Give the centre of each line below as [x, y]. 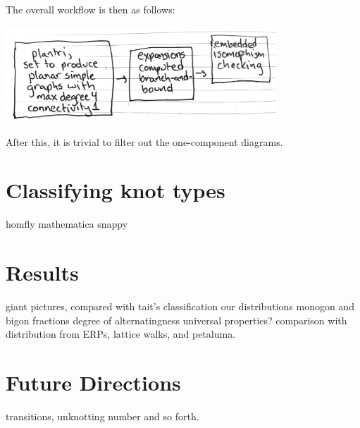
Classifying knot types [116, 190]
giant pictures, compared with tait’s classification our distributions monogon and [180, 306]
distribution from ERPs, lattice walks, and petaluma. [121, 334]
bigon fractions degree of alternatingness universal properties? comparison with [176, 320]
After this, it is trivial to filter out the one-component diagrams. [144, 141]
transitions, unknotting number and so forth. [103, 416]
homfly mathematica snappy [67, 224]
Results [42, 273]
